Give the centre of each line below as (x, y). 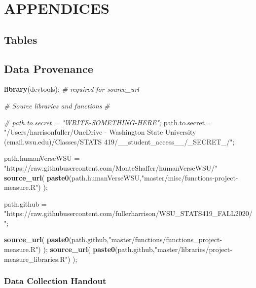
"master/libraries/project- (193, 249)
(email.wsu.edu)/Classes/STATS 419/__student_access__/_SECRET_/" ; (119, 141)
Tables (21, 39)
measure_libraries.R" (36, 259)
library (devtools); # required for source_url (72, 89)
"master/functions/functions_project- (165, 239)
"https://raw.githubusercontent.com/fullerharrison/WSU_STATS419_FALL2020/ (128, 213)
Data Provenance (49, 68)
